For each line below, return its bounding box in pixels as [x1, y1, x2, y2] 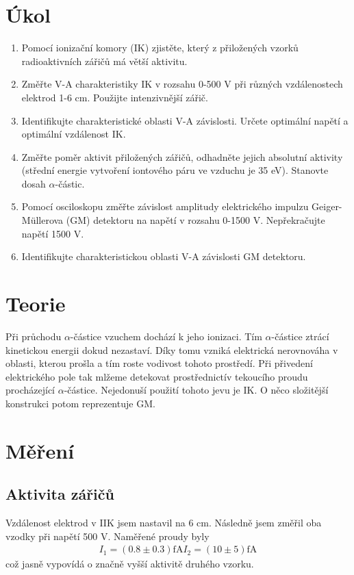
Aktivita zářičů [5, 483, 114, 504]
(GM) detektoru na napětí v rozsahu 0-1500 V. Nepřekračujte [66, 213, 325, 227]
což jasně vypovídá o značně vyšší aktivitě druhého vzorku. [5, 557, 254, 571]
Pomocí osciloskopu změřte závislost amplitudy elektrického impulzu [21, 199, 309, 214]
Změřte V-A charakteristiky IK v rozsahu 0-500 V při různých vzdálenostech [21, 77, 343, 91]
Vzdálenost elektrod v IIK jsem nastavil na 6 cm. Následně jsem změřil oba [5, 515, 322, 530]
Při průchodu [5, 329, 62, 343]
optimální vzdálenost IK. [21, 127, 126, 141]
